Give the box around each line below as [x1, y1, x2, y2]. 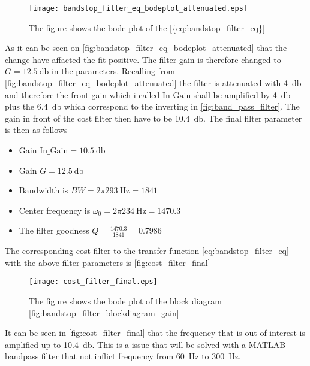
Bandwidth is [19, 184, 68, 196]
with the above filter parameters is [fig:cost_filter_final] [5, 256, 210, 268]
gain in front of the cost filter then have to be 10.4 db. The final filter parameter [5, 111, 302, 124]
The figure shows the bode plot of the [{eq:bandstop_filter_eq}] [29, 21, 265, 34]
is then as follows [5, 123, 68, 136]
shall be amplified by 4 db [193, 88, 291, 101]
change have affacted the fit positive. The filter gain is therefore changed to [5, 53, 281, 65]
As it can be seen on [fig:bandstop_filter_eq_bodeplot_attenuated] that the [5, 41, 287, 54]
